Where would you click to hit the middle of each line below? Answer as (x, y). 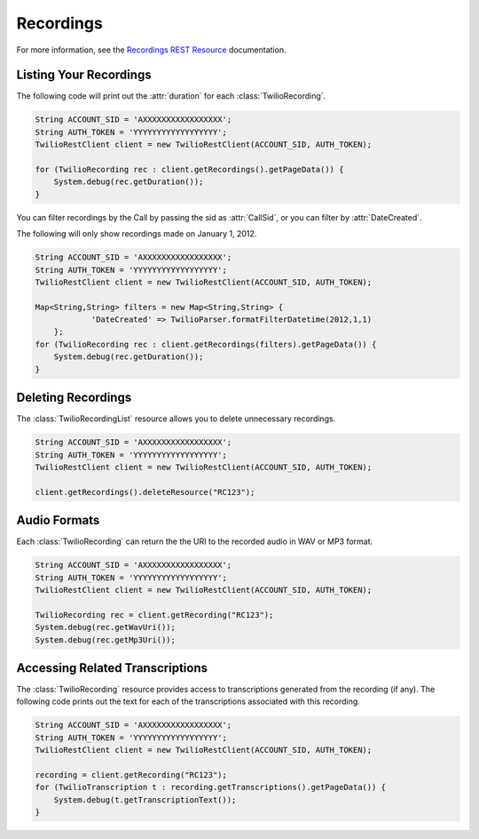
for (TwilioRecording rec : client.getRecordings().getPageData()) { (189, 169)
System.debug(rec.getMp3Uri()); (106, 639)
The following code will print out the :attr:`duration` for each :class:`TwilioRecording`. (171, 96)
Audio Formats (58, 520)
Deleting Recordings (74, 398)
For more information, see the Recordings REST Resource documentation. (151, 50)
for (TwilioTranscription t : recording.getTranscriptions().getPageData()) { (210, 787)
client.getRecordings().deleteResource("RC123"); (145, 492)
